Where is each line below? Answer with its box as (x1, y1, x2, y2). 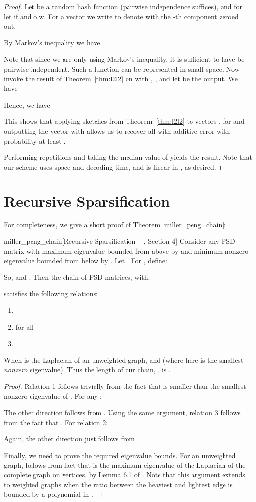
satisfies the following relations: (4, 288, 98, 299)
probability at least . (4, 135, 66, 146)
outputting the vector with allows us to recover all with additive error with (4, 125, 230, 136)
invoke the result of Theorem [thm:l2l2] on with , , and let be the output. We (4, 73, 238, 83)
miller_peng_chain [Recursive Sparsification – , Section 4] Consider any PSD (4, 236, 235, 246)
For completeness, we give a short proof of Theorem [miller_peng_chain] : (4, 219, 226, 230)
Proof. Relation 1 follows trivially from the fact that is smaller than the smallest (4, 381, 246, 391)
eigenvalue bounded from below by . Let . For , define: (4, 255, 167, 266)
